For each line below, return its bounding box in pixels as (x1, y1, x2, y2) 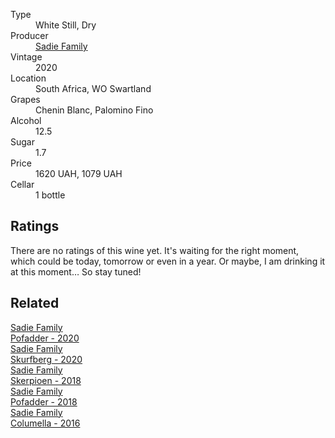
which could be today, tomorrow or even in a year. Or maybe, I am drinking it (10, 255, 326, 267)
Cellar (10, 179, 35, 190)
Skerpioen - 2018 (10, 374, 82, 386)
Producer (10, 30, 49, 41)
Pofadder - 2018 (10, 395, 78, 408)
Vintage (10, 51, 43, 63)
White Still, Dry (35, 19, 97, 31)
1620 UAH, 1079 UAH (35, 168, 123, 179)
